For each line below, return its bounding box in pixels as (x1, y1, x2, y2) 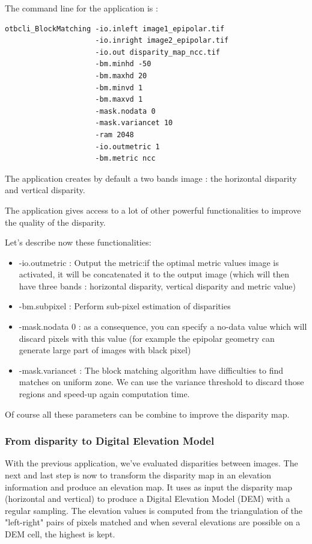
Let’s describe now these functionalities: (5, 236, 151, 249)
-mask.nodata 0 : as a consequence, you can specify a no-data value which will (19, 320, 307, 333)
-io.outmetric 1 (95, 142, 160, 151)
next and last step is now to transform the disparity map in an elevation (5, 469, 272, 481)
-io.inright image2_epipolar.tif (95, 36, 229, 45)
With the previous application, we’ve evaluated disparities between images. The (5, 457, 298, 469)
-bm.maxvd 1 (95, 95, 143, 104)
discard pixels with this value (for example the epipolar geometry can (19, 332, 275, 344)
